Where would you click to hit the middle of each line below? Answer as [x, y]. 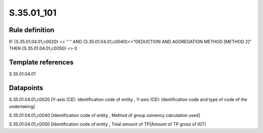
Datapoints [26, 88]
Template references [41, 63]
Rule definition [32, 30]
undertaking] [22, 106]
